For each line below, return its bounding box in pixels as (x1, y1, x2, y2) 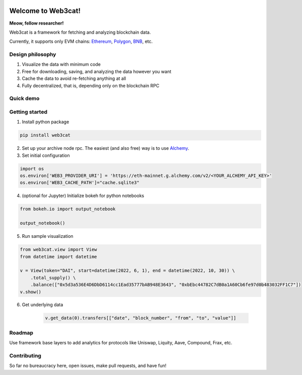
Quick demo (9, 95, 40, 102)
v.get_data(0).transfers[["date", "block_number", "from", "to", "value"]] (45, 315, 237, 321)
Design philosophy (9, 51, 56, 58)
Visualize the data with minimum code (22, 61, 101, 67)
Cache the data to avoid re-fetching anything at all (22, 75, 126, 81)
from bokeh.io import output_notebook (20, 206, 116, 212)
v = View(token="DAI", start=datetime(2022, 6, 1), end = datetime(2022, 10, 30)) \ (20, 268, 235, 273)
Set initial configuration (22, 152, 70, 158)
